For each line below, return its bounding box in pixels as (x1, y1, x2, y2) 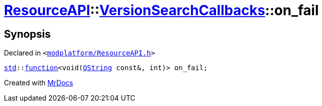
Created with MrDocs (4, 79, 73, 87)
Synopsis (4, 27, 51, 40)
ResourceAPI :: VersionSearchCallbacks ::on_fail (4, 2, 319, 19)
